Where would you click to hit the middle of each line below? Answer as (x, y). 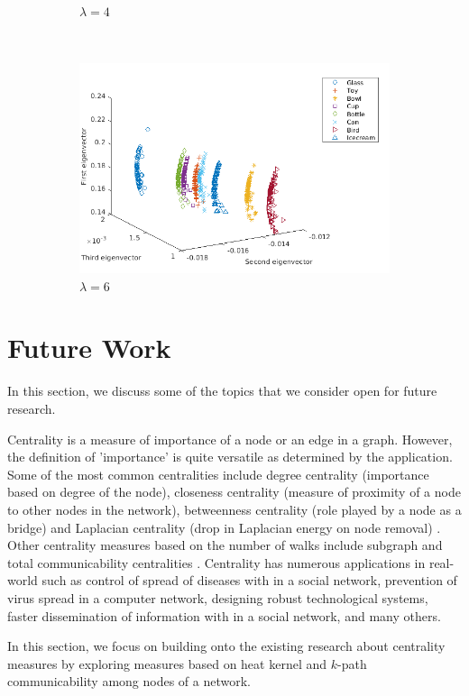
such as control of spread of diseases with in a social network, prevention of (249, 580)
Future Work (89, 348)
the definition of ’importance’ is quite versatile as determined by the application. (230, 457)
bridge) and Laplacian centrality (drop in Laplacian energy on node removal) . (224, 527)
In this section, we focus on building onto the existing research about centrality (226, 646)
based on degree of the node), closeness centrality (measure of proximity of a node (234, 492)
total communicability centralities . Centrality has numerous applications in (216, 562)
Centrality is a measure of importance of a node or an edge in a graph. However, (230, 439)
